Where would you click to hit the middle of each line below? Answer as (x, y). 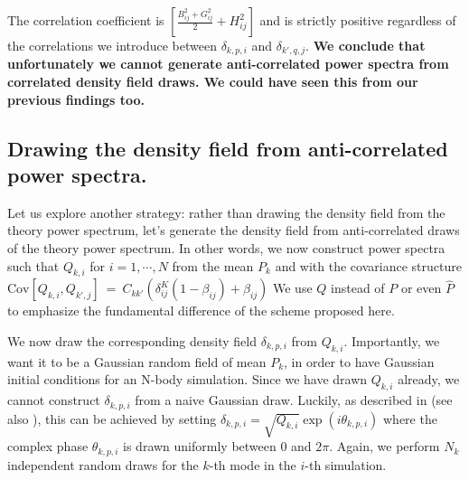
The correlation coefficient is (86, 20)
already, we (429, 379)
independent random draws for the (103, 464)
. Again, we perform (385, 446)
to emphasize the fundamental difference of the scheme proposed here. (201, 311)
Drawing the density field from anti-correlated (228, 148)
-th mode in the (253, 464)
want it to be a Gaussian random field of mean (137, 361)
